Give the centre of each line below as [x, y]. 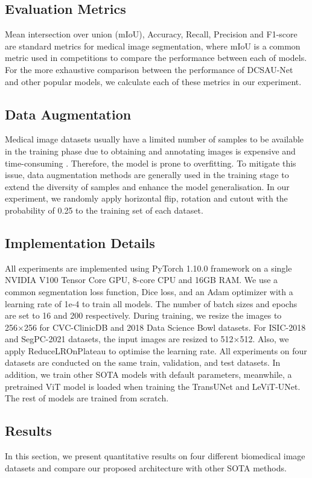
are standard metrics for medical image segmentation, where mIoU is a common [153, 46]
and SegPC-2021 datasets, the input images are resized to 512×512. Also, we [147, 339]
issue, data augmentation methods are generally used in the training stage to [147, 175]
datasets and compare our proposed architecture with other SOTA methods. [146, 467]
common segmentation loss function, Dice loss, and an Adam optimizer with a [149, 291]
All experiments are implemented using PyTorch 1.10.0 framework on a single [148, 268]
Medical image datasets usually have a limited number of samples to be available [154, 139]
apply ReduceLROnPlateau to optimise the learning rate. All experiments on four [156, 350]
